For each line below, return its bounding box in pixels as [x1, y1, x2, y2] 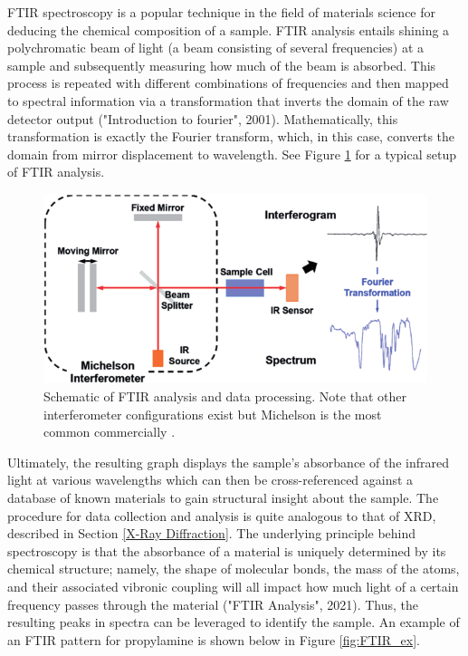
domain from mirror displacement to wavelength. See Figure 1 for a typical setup [7, 144, 457, 163]
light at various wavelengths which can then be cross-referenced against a [7, 470, 414, 489]
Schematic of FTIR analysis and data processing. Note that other [43, 387, 406, 406]
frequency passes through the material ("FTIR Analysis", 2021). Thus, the [7, 594, 418, 613]
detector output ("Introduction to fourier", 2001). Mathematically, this [7, 109, 398, 128]
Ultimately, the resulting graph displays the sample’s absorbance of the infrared [7, 452, 449, 471]
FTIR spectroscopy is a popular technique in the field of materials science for [7, 3, 436, 21]
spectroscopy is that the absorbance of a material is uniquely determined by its [7, 541, 446, 560]
